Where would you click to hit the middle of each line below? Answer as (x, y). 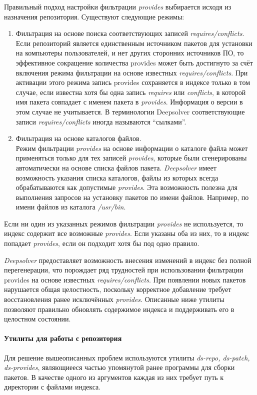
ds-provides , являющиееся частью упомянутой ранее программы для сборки (119, 367)
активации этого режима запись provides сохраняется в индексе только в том (133, 82)
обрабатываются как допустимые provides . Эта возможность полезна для (126, 187)
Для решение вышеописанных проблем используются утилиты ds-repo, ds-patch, (127, 357)
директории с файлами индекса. (52, 387)
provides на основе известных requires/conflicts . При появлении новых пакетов (125, 279)
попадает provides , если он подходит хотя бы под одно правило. (102, 243)
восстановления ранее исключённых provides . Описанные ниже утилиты (114, 299)
